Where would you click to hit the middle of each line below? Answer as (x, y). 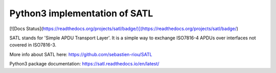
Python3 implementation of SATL (81, 13)
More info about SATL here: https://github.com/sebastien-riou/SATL (81, 54)
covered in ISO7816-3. (33, 45)
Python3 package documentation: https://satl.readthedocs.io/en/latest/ (84, 64)
